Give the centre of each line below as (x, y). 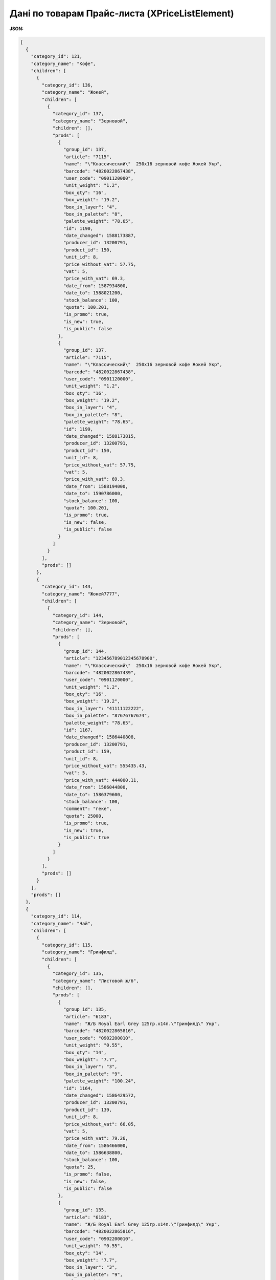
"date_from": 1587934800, (96, 286)
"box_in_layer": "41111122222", (104, 708)
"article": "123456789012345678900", (110, 658)
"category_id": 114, (57, 916)
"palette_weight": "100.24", (100, 1081)
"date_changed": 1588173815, (100, 436)
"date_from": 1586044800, (96, 787)
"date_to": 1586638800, (93, 1153)
